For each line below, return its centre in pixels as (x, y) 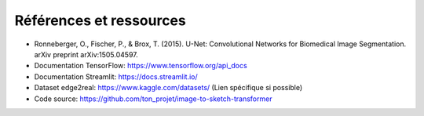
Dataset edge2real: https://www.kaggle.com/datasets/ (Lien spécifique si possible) (168, 88)
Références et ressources (100, 20)
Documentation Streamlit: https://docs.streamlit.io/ (116, 76)
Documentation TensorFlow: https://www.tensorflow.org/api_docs (141, 66)
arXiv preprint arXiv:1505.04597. (86, 54)
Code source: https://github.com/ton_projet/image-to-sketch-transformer (153, 99)
